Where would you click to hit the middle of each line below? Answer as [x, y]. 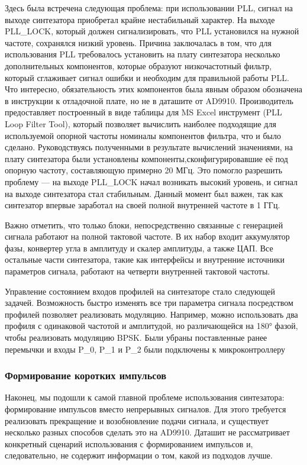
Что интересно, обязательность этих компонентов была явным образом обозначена [153, 89]
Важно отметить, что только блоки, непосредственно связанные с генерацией [144, 225]
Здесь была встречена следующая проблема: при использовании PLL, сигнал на [149, 8]
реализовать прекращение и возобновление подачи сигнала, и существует [137, 420]
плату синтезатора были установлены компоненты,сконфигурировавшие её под [146, 158]
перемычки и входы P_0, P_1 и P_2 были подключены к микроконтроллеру [145, 349]
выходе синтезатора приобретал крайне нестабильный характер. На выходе [140, 19]
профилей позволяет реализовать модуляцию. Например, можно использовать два [151, 314]
